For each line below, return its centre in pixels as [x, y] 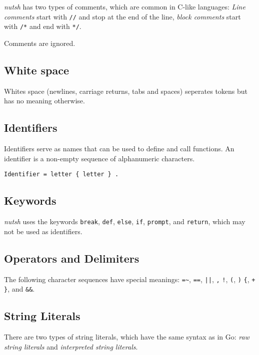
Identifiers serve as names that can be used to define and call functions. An [119, 149]
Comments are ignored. [40, 43]
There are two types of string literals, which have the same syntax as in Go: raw [127, 337]
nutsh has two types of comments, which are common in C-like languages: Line [125, 6]
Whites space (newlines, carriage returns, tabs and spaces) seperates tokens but [126, 91]
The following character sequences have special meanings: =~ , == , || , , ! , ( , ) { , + [130, 279]
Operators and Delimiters [72, 258]
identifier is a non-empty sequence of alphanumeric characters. [99, 158]
